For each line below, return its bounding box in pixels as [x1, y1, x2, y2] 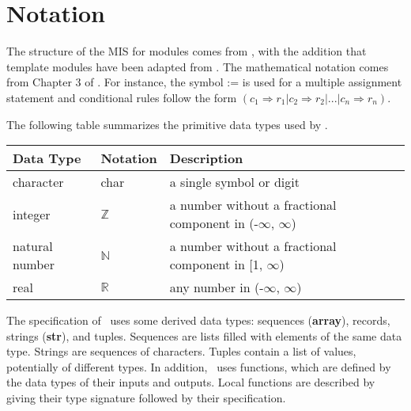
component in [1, [169, 255, 263, 274]
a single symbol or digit [169, 173, 300, 192]
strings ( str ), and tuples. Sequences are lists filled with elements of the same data [6, 327, 402, 344]
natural [13, 237, 53, 256]
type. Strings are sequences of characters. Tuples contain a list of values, [6, 343, 356, 360]
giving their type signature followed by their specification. [6, 390, 286, 406]
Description [169, 149, 243, 168]
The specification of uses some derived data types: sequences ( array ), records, [6, 312, 390, 329]
